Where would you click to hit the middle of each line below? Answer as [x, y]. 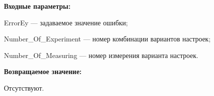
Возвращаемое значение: [43, 71]
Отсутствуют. [24, 87]
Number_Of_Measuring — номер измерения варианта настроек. [101, 55]
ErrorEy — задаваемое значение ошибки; [66, 22]
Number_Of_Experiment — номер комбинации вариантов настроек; [107, 39]
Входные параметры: [37, 6]
